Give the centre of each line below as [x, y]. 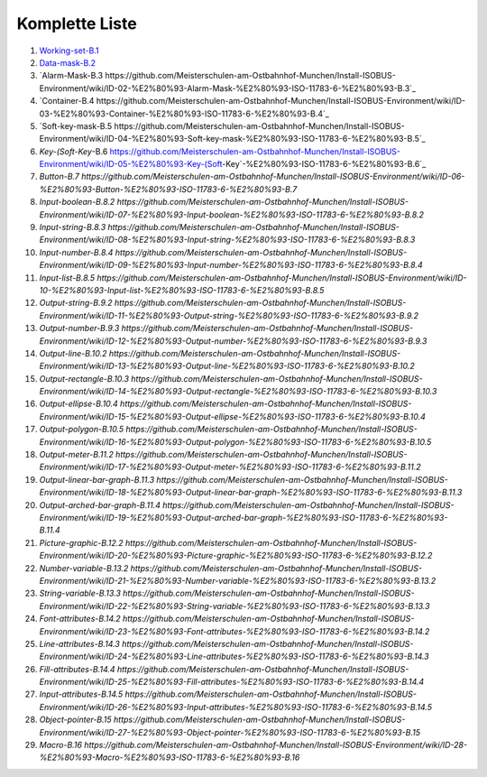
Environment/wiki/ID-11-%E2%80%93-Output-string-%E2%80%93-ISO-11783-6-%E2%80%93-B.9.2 [229, 315]
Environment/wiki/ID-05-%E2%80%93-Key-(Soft [131, 164]
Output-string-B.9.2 [76, 303]
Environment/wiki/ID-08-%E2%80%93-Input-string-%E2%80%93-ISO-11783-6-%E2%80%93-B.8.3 [227, 240]
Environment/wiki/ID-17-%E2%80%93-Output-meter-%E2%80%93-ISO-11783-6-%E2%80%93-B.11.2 [230, 467]
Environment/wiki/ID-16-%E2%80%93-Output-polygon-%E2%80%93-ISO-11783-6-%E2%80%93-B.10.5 [235, 441]
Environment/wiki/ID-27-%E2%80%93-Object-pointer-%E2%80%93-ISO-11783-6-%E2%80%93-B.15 [230, 732]
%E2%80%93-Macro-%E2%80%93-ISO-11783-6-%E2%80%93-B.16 [170, 757]
